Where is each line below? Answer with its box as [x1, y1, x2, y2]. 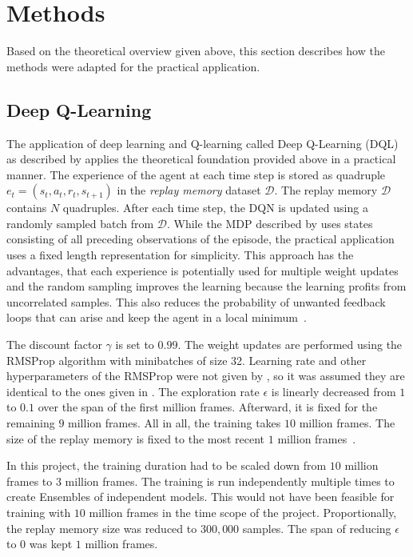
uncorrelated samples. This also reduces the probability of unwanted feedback [6, 293, 386, 310]
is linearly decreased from [271, 383, 396, 399]
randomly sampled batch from [6, 214, 154, 231]
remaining [6, 415, 55, 431]
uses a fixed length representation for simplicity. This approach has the [6, 246, 354, 263]
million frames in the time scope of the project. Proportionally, [89, 503, 397, 520]
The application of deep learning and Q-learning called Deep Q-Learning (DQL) [6, 134, 399, 151]
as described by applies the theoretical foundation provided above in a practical [6, 150, 396, 167]
